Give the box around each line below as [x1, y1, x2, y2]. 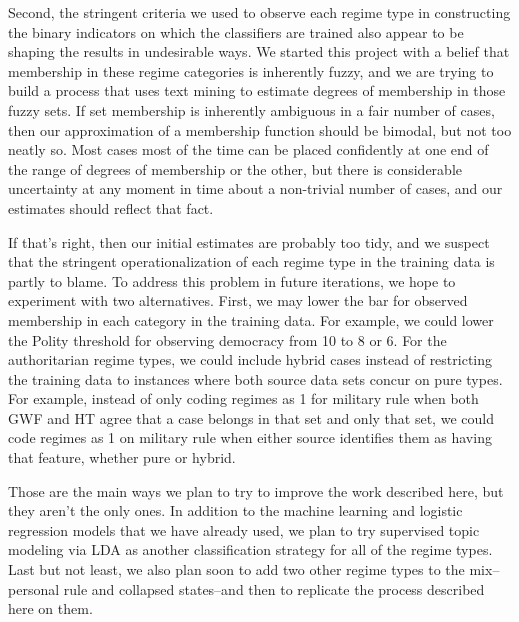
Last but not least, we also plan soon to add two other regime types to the [8, 559, 465, 580]
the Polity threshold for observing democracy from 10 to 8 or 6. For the [8, 329, 447, 350]
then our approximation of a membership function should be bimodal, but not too [8, 119, 512, 140]
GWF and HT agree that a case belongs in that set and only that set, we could [8, 407, 494, 428]
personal [8, 578, 60, 599]
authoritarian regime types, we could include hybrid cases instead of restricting [8, 349, 493, 370]
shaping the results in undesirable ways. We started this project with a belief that [8, 41, 510, 62]
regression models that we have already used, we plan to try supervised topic [8, 519, 480, 540]
